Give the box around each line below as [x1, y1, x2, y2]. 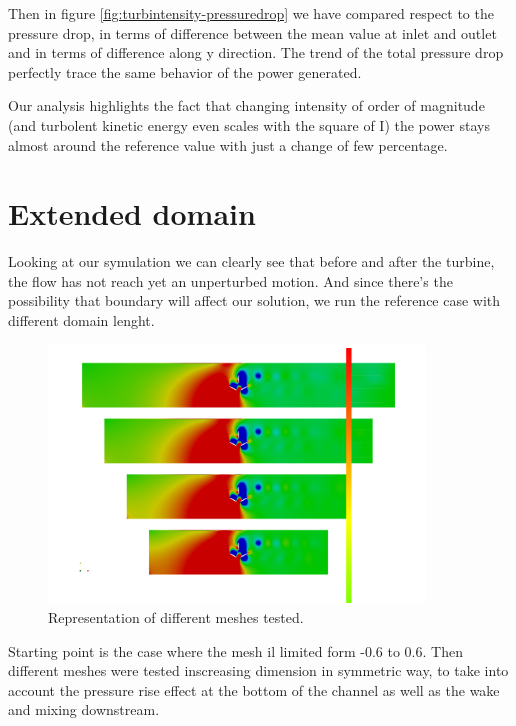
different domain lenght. [8, 310, 155, 331]
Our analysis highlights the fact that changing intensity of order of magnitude [8, 95, 485, 116]
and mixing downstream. [8, 699, 160, 720]
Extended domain [8, 193, 256, 234]
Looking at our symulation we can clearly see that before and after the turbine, [8, 251, 495, 272]
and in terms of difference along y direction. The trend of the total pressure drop [8, 42, 504, 63]
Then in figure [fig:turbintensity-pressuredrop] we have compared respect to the [8, 3, 494, 23]
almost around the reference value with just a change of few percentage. [8, 134, 448, 155]
